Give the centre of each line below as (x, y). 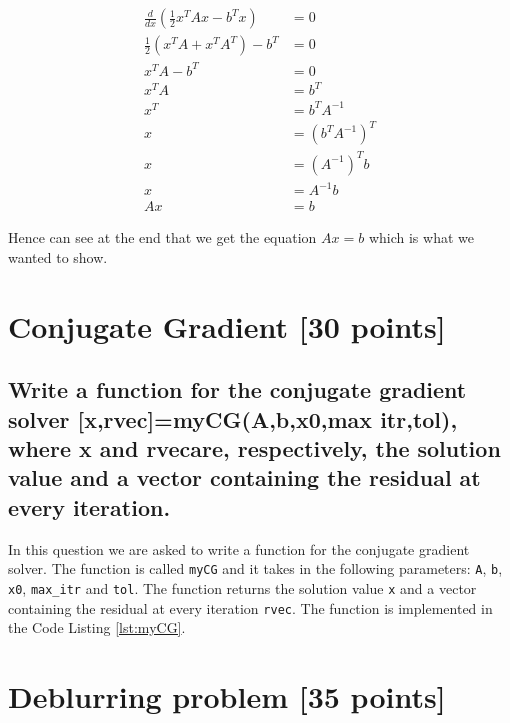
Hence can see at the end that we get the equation (162, 237)
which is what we (421, 237)
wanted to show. (58, 256)
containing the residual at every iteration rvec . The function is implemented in (250, 607)
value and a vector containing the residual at (244, 477)
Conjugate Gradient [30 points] (227, 325)
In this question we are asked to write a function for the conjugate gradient (239, 548)
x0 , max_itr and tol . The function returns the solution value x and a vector (242, 587)
